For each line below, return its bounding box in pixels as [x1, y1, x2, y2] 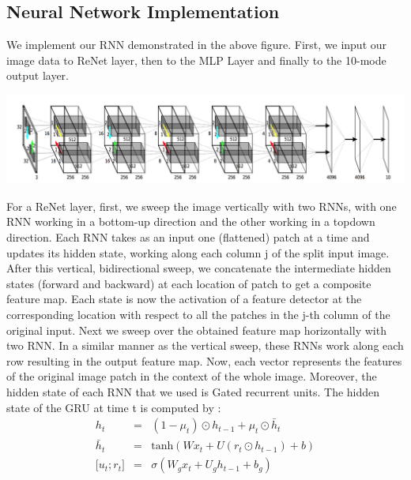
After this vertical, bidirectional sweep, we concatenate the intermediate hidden [6, 260, 391, 276]
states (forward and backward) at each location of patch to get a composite [6, 275, 371, 291]
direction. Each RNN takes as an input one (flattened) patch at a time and [6, 228, 370, 245]
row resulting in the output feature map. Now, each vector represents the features [6, 352, 402, 369]
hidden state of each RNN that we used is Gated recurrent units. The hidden [6, 383, 380, 399]
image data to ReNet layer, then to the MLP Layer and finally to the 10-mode [6, 51, 386, 68]
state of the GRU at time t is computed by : [6, 399, 221, 415]
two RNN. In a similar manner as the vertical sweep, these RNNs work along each [6, 337, 404, 354]
